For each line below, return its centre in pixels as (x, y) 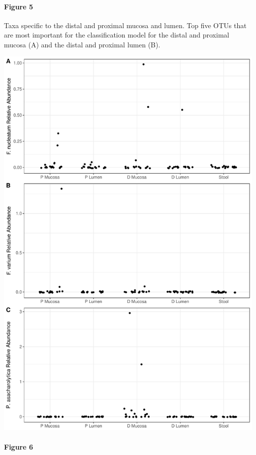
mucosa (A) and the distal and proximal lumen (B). (82, 44)
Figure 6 (19, 446)
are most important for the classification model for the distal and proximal (117, 35)
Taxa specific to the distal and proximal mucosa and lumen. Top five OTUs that (125, 25)
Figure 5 (19, 6)
